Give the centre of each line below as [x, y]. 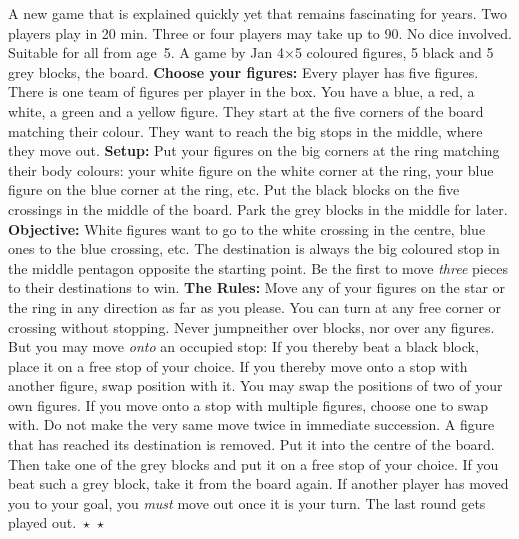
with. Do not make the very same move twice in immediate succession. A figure [251, 424]
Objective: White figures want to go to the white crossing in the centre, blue [247, 228]
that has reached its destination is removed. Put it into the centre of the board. [251, 444]
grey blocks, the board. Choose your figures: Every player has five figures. [243, 71]
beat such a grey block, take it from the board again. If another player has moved [258, 483]
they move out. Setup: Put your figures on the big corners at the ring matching [254, 150]
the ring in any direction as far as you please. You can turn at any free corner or [254, 306]
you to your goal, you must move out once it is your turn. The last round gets [247, 502]
